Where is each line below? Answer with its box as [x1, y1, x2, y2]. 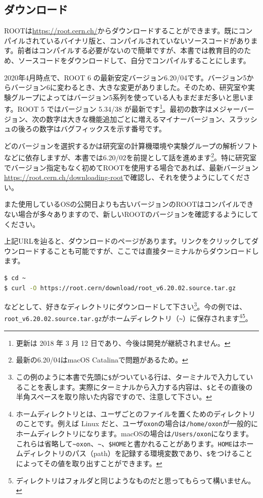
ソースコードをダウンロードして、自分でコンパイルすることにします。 [18, 55, 250, 65]
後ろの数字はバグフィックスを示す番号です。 [18, 123, 166, 134]
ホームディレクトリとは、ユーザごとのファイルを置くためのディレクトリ [16, 408, 255, 419]
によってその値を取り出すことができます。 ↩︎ [16, 458, 162, 469]
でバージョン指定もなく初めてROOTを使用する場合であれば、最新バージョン [4, 162, 259, 172]
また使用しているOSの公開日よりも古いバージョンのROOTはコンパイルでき [4, 199, 254, 209]
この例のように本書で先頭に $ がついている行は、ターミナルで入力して [16, 371, 246, 382]
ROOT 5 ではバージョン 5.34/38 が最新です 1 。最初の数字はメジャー [17, 102, 240, 114]
